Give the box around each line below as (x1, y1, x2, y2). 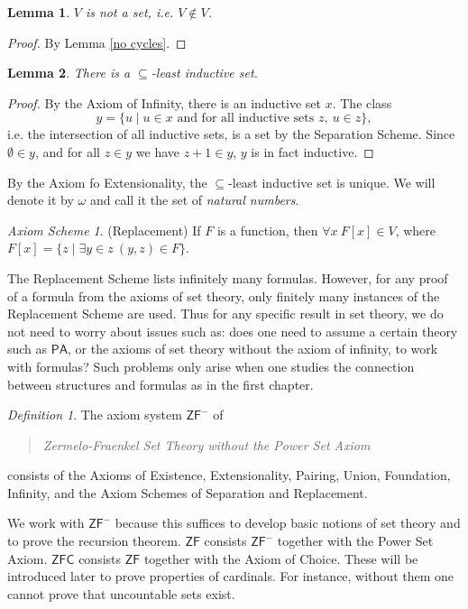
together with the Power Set (277, 531, 434, 550)
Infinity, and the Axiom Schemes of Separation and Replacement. (7, 483, 368, 502)
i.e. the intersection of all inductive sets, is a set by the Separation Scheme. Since (7, 125, 455, 143)
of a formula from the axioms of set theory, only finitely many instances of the (7, 286, 440, 305)
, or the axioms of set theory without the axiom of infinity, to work (68, 339, 438, 358)
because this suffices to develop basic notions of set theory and (115, 513, 461, 532)
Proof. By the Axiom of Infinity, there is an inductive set (7, 93, 321, 112)
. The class (332, 93, 392, 112)
